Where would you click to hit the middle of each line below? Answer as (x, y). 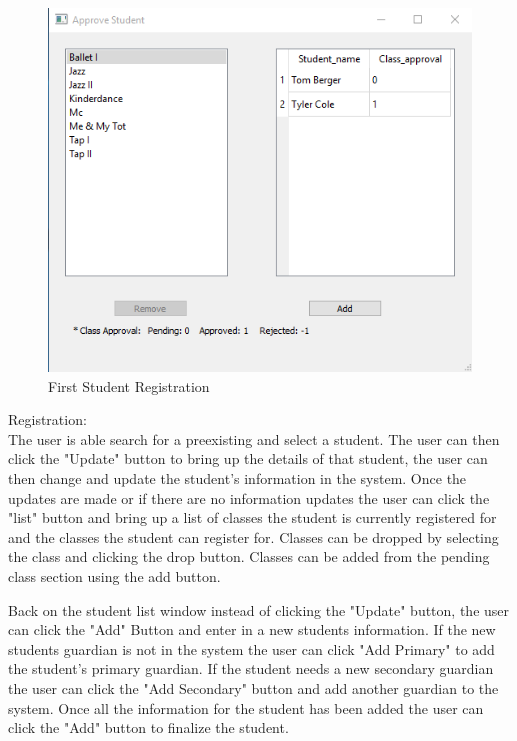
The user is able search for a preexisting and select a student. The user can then (254, 438)
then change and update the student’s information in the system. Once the (237, 477)
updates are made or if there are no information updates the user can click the (249, 497)
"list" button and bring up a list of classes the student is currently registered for (252, 517)
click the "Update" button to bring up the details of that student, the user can (248, 458)
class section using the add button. (114, 575)
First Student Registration (129, 385)
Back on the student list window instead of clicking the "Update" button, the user (259, 609)
